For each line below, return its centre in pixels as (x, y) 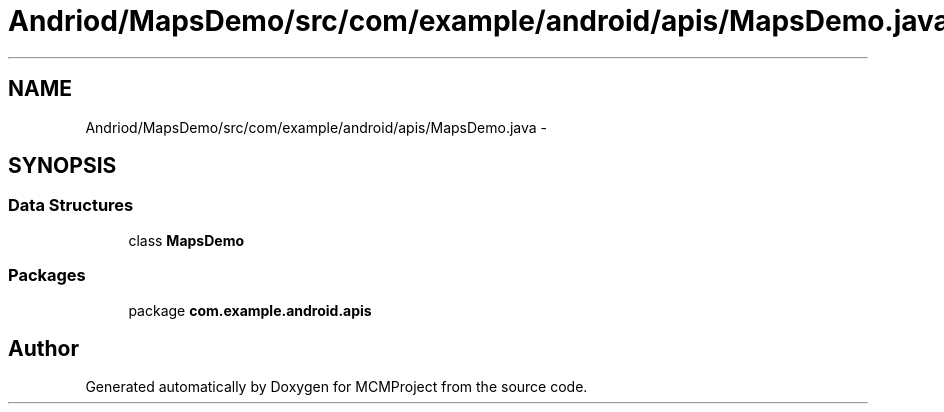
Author (43, 348)
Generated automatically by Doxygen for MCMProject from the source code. (336, 387)
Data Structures (71, 205)
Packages (47, 275)
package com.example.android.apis (250, 310)
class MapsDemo (186, 240)
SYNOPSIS (62, 166)
